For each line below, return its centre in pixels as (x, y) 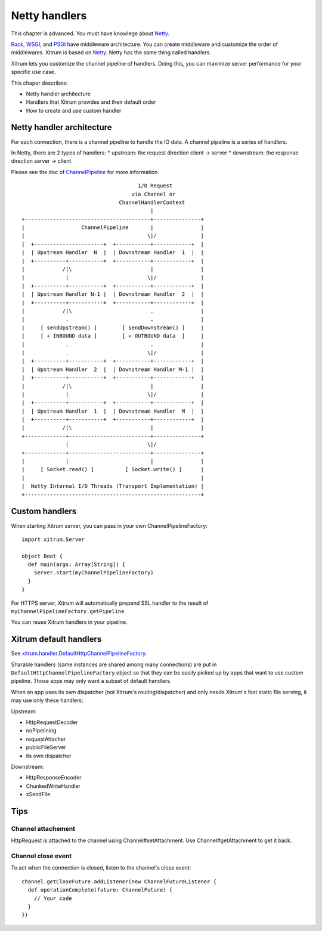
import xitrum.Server (53, 539)
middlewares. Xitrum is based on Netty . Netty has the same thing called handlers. (111, 52)
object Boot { (42, 556)
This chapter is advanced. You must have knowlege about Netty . (90, 33)
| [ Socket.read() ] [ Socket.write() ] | (113, 469)
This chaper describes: (39, 83)
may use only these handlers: (47, 700)
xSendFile (38, 794)
